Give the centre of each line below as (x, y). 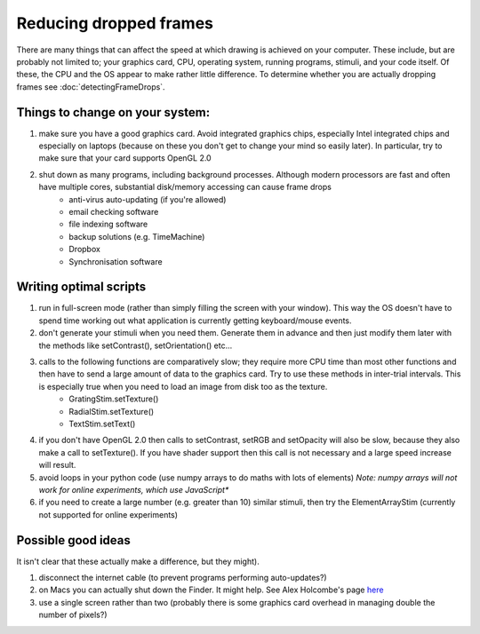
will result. (57, 465)
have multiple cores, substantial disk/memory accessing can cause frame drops (185, 187)
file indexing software (108, 224)
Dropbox (85, 250)
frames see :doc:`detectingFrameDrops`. (91, 87)
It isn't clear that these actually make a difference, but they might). (138, 561)
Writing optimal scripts (81, 287)
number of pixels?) (73, 615)
